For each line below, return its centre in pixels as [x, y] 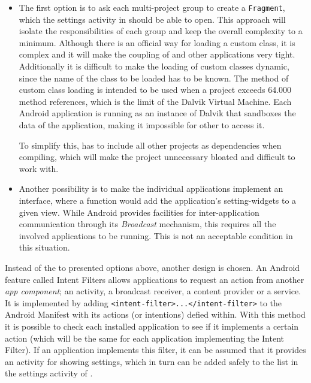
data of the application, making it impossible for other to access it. [142, 125]
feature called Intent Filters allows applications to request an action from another [155, 279]
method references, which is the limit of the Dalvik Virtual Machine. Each [155, 101]
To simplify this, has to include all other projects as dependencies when [150, 145]
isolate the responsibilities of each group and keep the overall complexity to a [161, 31]
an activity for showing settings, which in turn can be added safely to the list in [152, 361]
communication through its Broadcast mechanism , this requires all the [147, 224]
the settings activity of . [49, 373]
